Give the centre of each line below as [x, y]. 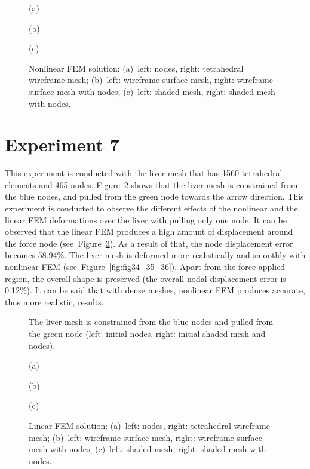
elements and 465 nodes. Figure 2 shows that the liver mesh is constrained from [151, 184]
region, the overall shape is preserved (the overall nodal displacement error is [145, 278]
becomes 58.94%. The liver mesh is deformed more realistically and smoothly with [155, 255]
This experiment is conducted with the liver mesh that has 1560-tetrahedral [144, 173]
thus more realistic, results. [54, 301]
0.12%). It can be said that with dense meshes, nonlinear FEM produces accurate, [155, 290]
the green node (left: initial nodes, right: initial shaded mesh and [147, 333]
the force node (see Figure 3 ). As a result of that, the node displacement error [149, 243]
